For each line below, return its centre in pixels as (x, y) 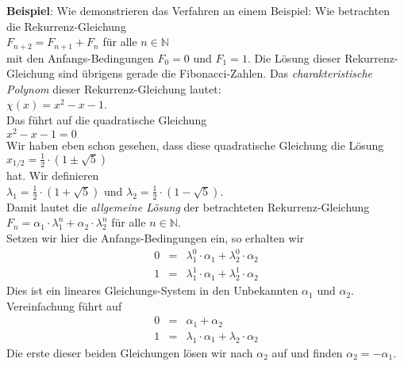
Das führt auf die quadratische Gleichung (107, 120)
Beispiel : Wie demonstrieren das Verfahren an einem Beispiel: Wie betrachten (198, 10)
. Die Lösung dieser (294, 57)
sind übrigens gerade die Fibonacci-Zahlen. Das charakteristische (215, 73)
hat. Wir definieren (53, 175)
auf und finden (307, 352)
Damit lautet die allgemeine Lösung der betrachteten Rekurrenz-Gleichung (188, 206)
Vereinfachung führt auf (64, 305)
